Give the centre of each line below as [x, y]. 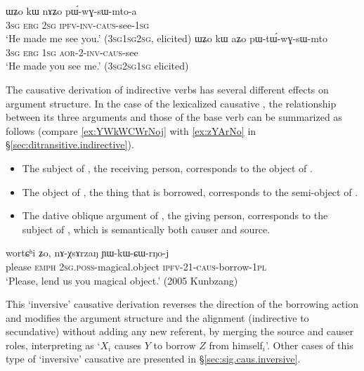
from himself [236, 345]
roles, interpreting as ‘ [53, 345]
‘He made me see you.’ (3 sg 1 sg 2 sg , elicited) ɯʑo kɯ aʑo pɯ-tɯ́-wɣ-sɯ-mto [167, 38]
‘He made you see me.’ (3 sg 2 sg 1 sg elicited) [97, 66]
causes [128, 345]
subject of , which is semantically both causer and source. [146, 229]
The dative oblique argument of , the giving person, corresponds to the [175, 215]
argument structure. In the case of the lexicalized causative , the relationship [171, 103]
